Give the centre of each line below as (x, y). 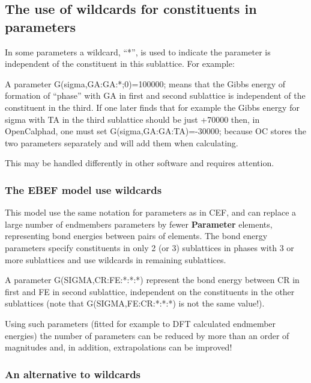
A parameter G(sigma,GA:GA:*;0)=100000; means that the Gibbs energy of (145, 83)
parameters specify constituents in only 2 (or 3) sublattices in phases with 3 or (149, 247)
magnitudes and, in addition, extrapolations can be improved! (119, 347)
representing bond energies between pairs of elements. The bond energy (136, 236)
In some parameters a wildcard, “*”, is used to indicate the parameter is (138, 51)
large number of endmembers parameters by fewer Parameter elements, (139, 224)
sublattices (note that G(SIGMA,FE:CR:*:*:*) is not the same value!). (135, 303)
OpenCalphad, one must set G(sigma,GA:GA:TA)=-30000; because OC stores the (156, 131)
